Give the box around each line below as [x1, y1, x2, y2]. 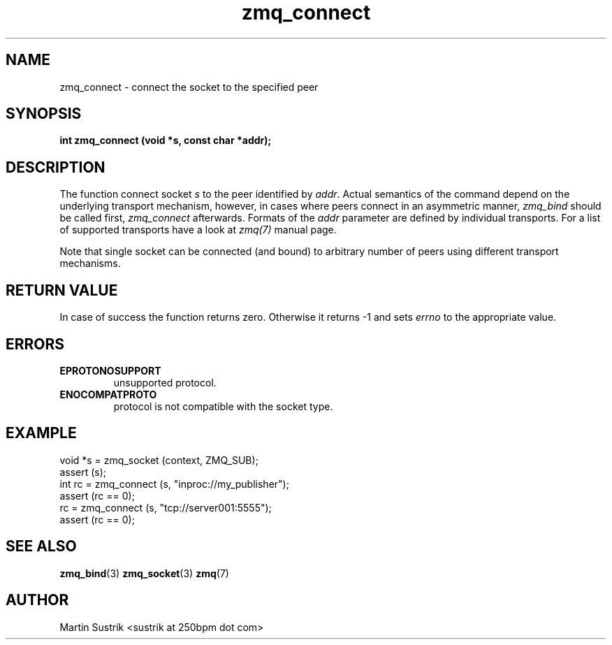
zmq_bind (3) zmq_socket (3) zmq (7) [59, 567, 229, 579]
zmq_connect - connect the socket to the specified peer [59, 80, 319, 93]
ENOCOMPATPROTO [59, 388, 157, 400]
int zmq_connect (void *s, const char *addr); [59, 134, 272, 147]
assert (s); [59, 465, 107, 478]
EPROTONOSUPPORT [59, 364, 161, 377]
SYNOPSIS [6, 105, 82, 123]
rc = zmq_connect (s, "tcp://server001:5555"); [59, 501, 272, 514]
